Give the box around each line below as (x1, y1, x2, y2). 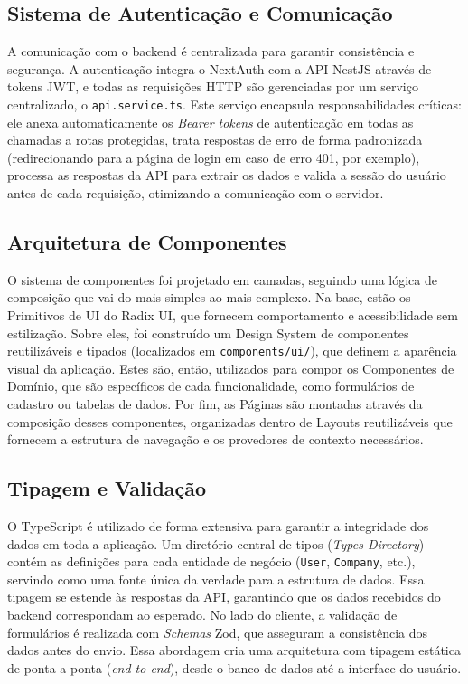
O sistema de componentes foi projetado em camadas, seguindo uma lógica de (7, 270, 437, 289)
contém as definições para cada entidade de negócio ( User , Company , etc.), (7, 552, 416, 571)
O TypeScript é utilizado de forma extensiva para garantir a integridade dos (7, 517, 429, 536)
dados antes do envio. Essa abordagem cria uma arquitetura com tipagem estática (7, 641, 461, 660)
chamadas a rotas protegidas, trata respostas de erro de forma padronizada (7, 130, 423, 149)
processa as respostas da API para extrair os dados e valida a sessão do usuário (7, 166, 446, 185)
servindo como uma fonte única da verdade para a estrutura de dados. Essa (7, 569, 425, 588)
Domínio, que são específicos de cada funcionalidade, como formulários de (7, 376, 415, 395)
